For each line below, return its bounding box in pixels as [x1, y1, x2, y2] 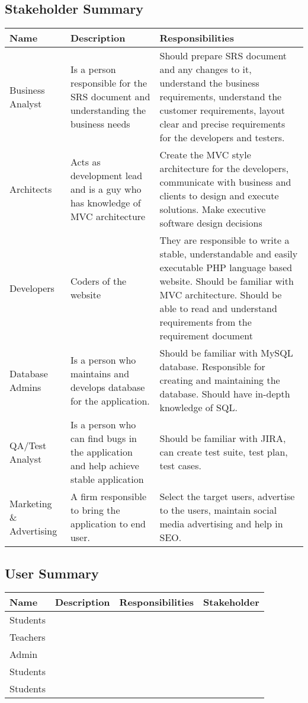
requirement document [159, 329, 253, 343]
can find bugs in [70, 431, 137, 446]
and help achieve [70, 459, 139, 473]
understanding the [70, 103, 146, 117]
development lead [70, 168, 143, 182]
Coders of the [70, 274, 127, 288]
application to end [70, 517, 146, 531]
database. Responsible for [159, 360, 265, 374]
